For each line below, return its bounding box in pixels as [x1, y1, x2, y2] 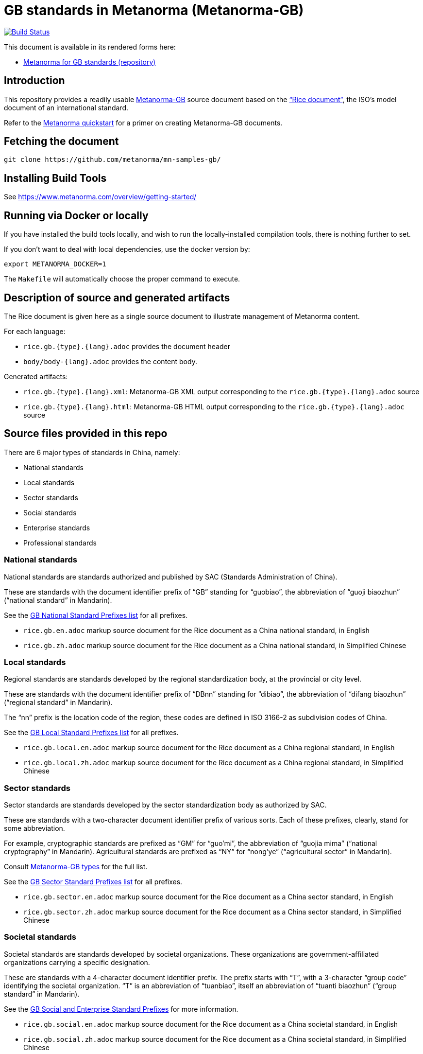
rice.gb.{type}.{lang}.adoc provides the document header [23, 342, 231, 351]
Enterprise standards [23, 523, 90, 532]
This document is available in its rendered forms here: [4, 42, 176, 51]
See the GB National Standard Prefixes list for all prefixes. [4, 611, 188, 619]
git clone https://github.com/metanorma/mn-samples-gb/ [4, 156, 221, 164]
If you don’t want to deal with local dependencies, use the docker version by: [4, 245, 250, 254]
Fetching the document [4, 135, 119, 148]
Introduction [4, 74, 65, 87]
